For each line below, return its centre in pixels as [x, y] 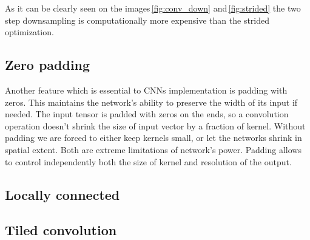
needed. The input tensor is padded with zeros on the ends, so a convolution [147, 114]
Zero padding [48, 65]
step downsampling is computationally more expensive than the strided [137, 20]
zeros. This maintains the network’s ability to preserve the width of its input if [151, 102]
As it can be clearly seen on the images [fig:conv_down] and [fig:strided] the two [153, 8]
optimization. [29, 32]
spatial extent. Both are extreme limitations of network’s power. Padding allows [153, 149]
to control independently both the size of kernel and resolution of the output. [148, 161]
